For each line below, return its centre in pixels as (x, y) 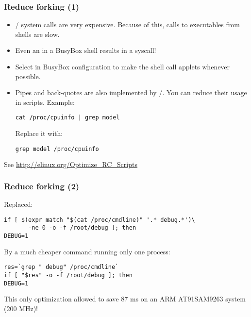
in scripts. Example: (45, 102)
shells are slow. (37, 34)
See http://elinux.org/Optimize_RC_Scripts (71, 164)
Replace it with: (39, 133)
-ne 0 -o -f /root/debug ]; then (82, 228)
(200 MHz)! (21, 308)
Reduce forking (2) (42, 186)
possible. (28, 76)
